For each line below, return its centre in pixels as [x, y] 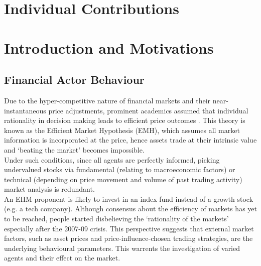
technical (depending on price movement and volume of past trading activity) [123, 179]
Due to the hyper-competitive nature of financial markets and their [107, 100]
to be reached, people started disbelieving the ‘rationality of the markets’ [116, 219]
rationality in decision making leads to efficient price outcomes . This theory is [125, 120]
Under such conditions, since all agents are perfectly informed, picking [112, 159]
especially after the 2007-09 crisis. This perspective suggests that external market [129, 228]
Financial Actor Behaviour [74, 80]
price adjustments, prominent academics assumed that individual [148, 110]
